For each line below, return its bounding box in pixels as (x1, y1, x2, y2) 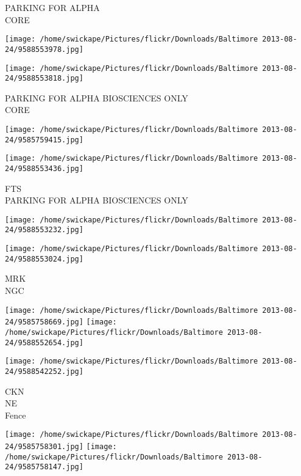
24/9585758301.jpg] (5, 442, 83, 451)
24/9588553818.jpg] (5, 74, 83, 83)
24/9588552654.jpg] (5, 338, 83, 347)
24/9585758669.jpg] (5, 318, 83, 327)
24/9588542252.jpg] (5, 367, 83, 376)
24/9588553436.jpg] (5, 164, 83, 173)
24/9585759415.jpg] (5, 135, 83, 144)
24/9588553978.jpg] (5, 45, 83, 54)
